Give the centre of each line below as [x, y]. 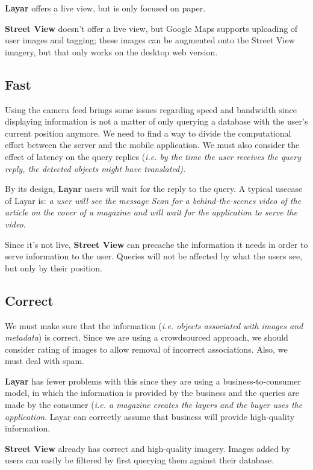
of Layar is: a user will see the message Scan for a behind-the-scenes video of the [153, 200]
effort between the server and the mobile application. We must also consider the [152, 145]
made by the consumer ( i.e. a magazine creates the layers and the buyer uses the [154, 405]
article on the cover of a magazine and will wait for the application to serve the [151, 212]
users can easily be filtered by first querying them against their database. [140, 460]
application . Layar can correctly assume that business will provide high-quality [150, 416]
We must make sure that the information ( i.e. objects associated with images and [154, 325]
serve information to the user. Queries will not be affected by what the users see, [154, 256]
